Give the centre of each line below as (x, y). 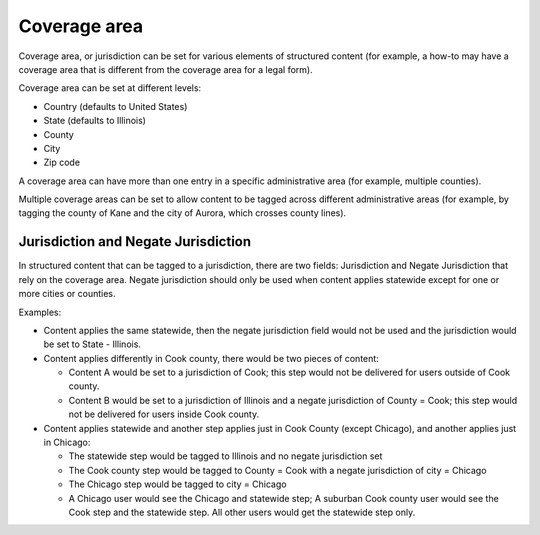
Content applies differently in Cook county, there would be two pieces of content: (211, 358)
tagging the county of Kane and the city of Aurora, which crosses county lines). (182, 213)
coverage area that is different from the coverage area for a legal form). (166, 69)
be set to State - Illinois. (92, 344)
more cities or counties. (67, 294)
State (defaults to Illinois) (95, 121)
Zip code (61, 162)
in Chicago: (67, 442)
